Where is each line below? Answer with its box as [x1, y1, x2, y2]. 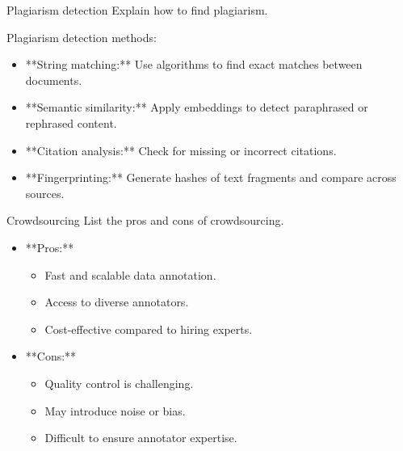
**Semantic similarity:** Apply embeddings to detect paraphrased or [25, 99, 368, 116]
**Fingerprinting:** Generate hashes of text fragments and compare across [25, 169, 397, 186]
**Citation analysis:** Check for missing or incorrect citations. [25, 141, 337, 158]
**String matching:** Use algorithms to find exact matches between [25, 56, 363, 73]
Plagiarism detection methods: [6, 28, 157, 45]
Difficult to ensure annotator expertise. [44, 429, 237, 446]
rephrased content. [25, 114, 117, 131]
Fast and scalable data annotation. [44, 266, 216, 283]
